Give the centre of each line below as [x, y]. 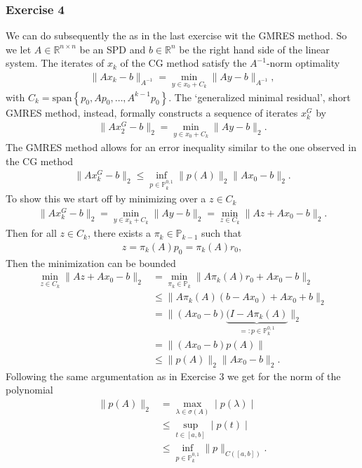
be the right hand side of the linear [254, 49]
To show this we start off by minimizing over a [106, 199]
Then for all [31, 233]
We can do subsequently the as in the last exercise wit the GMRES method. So [176, 35]
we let [19, 49]
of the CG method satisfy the [183, 63]
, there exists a [119, 233]
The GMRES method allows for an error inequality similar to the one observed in [181, 147]
